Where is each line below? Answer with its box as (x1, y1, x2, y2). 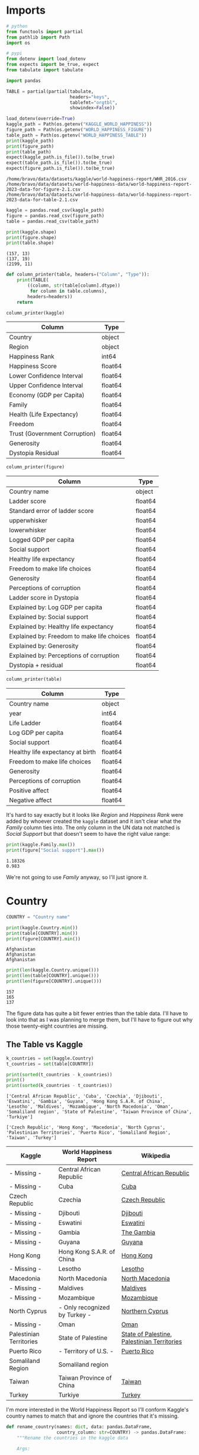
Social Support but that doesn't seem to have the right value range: (6, 830, 171, 838)
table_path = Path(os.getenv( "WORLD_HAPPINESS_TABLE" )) (6, 132, 147, 138)
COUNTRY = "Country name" (6, 914, 70, 920)
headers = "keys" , (69, 94, 110, 100)
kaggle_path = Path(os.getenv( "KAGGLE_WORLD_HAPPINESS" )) (6, 121, 152, 128)
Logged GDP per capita (9, 535, 75, 544)
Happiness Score (9, 362, 57, 370)
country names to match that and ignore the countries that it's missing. (6, 1412, 179, 1419)
